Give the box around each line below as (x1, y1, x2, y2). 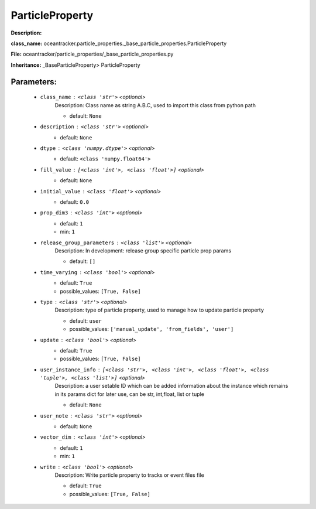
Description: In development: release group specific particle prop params (54, 247, 231, 254)
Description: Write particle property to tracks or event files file (54, 472, 204, 479)
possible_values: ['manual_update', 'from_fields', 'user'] (69, 326, 234, 333)
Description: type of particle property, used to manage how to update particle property (54, 306, 265, 313)
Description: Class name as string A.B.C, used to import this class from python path (54, 101, 256, 108)
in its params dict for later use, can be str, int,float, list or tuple (54, 390, 205, 398)
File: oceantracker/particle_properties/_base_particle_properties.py (11, 50, 174, 58)
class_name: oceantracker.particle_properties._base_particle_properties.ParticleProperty (11, 40, 227, 47)
